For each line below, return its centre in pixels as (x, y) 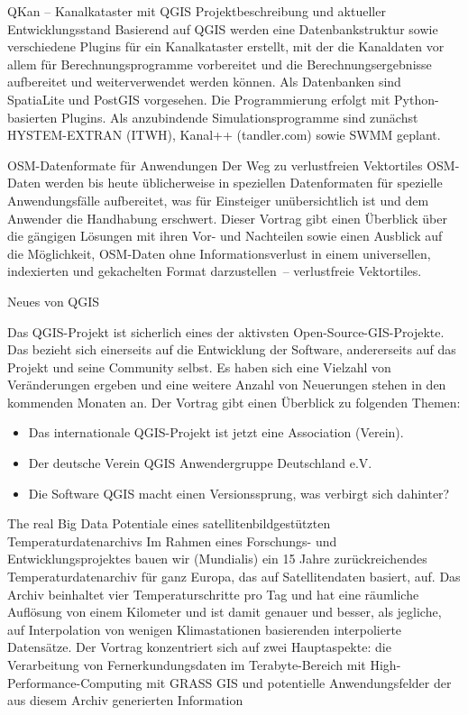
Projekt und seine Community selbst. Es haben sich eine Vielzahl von (199, 367)
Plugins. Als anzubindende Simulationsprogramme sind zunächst (240, 117)
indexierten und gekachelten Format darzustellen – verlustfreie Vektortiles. (215, 271)
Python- (417, 99)
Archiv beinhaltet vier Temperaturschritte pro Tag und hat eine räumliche (213, 594)
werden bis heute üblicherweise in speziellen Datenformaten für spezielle (243, 183)
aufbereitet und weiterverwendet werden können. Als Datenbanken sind (204, 82)
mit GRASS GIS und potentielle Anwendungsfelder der (299, 682)
